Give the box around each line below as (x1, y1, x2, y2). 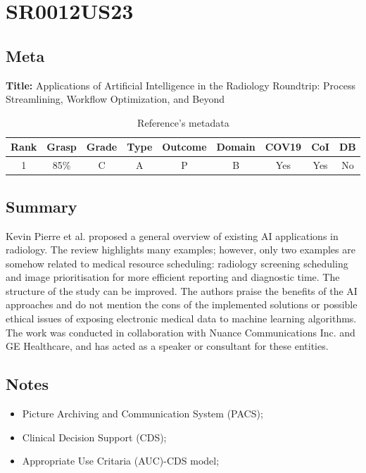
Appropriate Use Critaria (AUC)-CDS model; (22, 453, 220, 468)
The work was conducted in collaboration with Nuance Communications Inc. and (6, 324, 355, 339)
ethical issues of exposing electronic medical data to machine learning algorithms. (6, 311, 357, 326)
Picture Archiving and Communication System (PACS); (22, 406, 263, 421)
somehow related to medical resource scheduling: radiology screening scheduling (6, 256, 348, 270)
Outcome (162, 139, 207, 154)
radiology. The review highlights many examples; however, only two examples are (6, 242, 355, 257)
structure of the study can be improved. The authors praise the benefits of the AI (6, 283, 358, 298)
